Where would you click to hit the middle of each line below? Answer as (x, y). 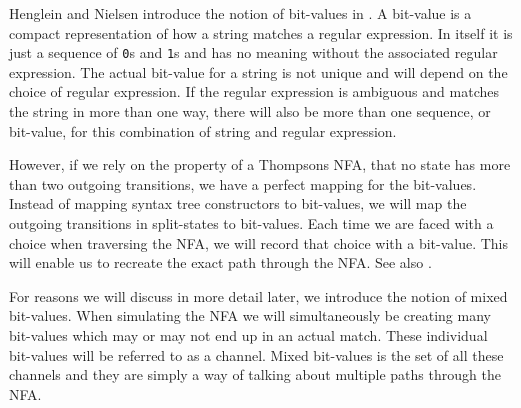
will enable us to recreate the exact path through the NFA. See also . (220, 262)
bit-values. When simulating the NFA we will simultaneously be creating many (250, 315)
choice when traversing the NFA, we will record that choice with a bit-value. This (259, 242)
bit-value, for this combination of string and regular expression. (203, 130)
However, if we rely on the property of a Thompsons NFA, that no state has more (260, 164)
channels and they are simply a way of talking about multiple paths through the (255, 374)
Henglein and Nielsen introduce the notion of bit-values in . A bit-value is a (240, 13)
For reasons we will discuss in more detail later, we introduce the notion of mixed (258, 295)
